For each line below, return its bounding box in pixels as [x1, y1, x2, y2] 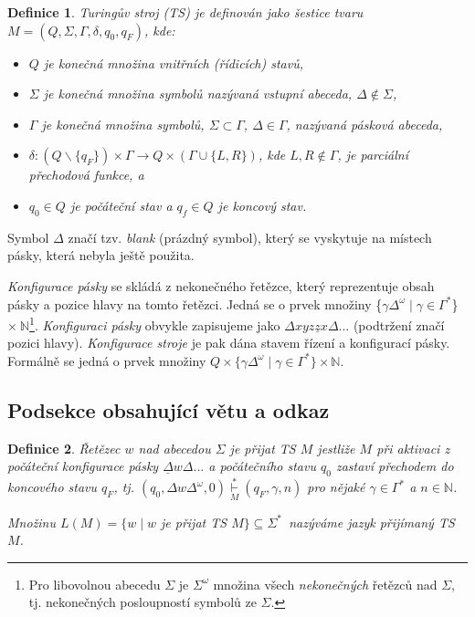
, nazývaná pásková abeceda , [286, 114, 443, 133]
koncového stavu [7, 477, 98, 497]
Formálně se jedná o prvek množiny [7, 350, 206, 370]
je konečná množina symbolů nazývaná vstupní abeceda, [43, 84, 353, 103]
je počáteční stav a [69, 195, 173, 214]
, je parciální [337, 145, 408, 164]
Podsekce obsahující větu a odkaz [7, 395, 330, 424]
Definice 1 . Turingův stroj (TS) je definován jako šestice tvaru [7, 3, 364, 21]
